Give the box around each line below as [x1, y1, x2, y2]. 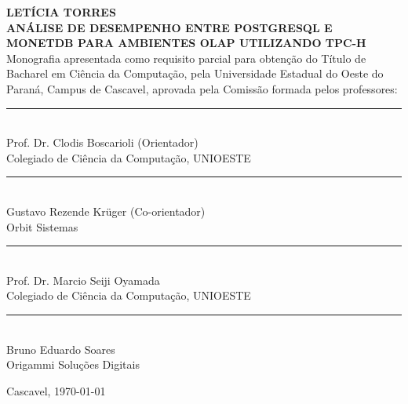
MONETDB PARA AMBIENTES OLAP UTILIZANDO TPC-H [6, 35, 366, 51]
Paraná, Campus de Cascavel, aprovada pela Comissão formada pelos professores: [6, 80, 398, 96]
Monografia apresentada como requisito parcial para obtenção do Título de [6, 49, 366, 66]
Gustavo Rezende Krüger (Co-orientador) [6, 202, 206, 219]
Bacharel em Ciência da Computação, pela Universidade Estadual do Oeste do [6, 65, 384, 82]
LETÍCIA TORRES [6, 4, 116, 20]
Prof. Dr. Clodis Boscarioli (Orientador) [6, 134, 199, 151]
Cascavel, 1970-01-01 [6, 382, 106, 399]
